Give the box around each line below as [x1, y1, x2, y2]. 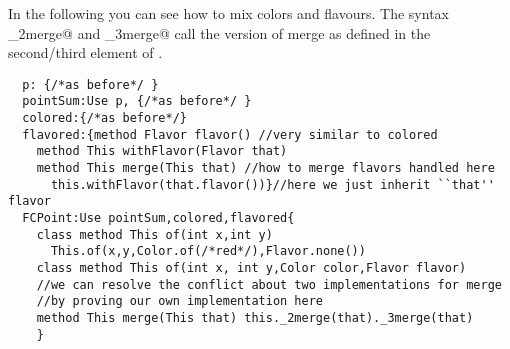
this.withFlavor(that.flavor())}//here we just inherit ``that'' [50, 177, 495, 192]
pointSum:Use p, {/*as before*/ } [22, 94, 252, 109]
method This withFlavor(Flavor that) [36, 144, 288, 159]
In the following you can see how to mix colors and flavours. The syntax [8, 3, 449, 23]
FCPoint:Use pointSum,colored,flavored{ [22, 211, 295, 226]
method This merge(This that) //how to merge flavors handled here [36, 161, 495, 176]
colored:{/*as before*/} [22, 111, 187, 126]
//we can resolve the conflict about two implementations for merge [36, 277, 502, 292]
